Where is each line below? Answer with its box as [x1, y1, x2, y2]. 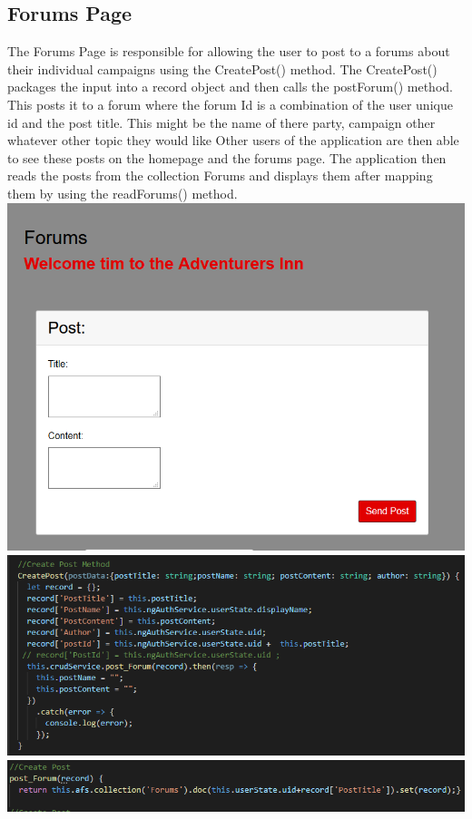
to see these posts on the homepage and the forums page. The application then [7, 148, 447, 167]
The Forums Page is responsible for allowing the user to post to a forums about [7, 42, 450, 61]
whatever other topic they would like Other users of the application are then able [7, 131, 459, 150]
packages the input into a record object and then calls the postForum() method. [7, 77, 453, 96]
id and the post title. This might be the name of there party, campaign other [7, 112, 436, 132]
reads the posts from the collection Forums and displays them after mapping [7, 166, 433, 185]
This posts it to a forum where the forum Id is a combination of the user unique [7, 94, 453, 113]
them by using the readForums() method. [7, 183, 238, 202]
